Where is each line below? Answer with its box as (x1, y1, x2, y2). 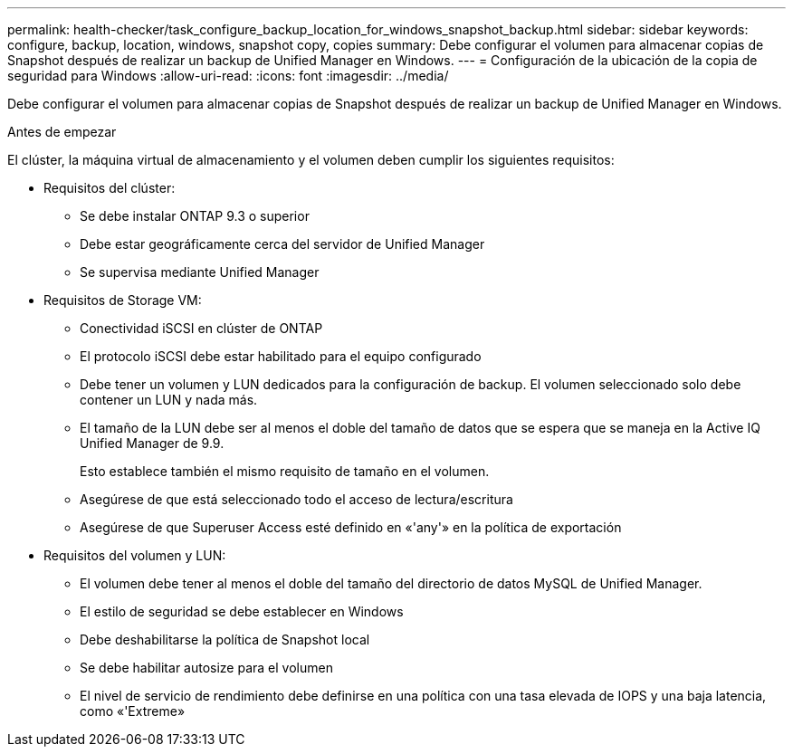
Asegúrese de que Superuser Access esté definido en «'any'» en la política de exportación (80, 520, 622, 535)
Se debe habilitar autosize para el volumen (80, 660, 333, 675)
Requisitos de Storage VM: (43, 292, 202, 308)
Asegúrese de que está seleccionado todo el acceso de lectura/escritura (80, 492, 513, 507)
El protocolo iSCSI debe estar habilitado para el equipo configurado (80, 348, 482, 364)
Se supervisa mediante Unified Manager (80, 264, 320, 280)
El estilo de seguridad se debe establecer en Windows (80, 604, 404, 619)
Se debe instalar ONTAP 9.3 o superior (80, 208, 310, 224)
